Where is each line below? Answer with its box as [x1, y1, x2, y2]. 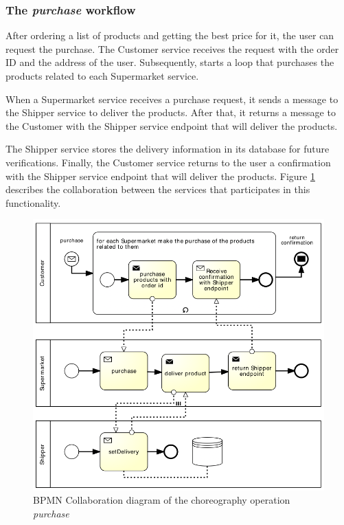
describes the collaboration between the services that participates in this [5, 182, 310, 197]
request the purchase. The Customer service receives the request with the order [5, 41, 339, 56]
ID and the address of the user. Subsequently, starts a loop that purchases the [5, 55, 334, 69]
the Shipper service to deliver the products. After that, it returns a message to [5, 105, 336, 120]
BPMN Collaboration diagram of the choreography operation [33, 493, 290, 507]
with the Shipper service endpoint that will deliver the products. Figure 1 [5, 168, 315, 183]
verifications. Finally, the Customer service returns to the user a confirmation [5, 155, 331, 169]
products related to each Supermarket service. [5, 69, 199, 82]
